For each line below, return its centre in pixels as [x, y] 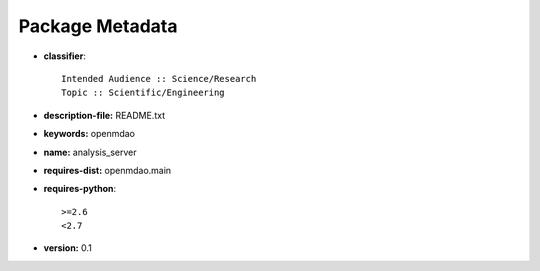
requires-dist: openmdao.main [107, 170]
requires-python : [80, 189]
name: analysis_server [90, 152]
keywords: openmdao [89, 134]
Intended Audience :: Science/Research [159, 78]
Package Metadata [98, 26]
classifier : [65, 56]
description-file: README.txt [104, 115]
